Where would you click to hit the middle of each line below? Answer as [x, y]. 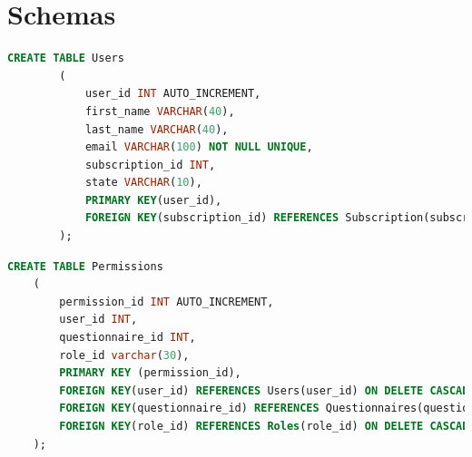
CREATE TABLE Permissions [85, 266]
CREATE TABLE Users [66, 58]
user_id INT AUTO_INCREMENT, [173, 94]
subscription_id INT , [150, 165]
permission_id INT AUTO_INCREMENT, [167, 301]
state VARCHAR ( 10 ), [143, 183]
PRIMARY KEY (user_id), [153, 200]
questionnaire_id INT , [128, 338]
